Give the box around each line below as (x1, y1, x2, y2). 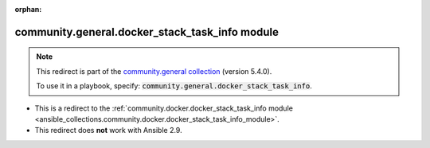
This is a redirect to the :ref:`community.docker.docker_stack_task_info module (34, 103, 294, 113)
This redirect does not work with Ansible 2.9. (34, 126, 182, 135)
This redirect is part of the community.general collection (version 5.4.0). (36, 66, 272, 76)
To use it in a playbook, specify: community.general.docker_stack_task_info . (36, 81, 312, 91)
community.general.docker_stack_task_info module (14, 25, 279, 39)
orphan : (14, 5, 42, 14)
